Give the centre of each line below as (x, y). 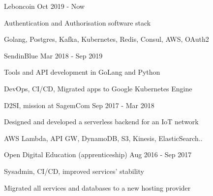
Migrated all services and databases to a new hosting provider (97, 187)
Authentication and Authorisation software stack (77, 22)
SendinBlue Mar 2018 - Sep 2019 (53, 55)
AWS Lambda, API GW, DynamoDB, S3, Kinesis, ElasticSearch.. (103, 138)
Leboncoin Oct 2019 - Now (44, 6)
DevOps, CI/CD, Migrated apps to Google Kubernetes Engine (98, 88)
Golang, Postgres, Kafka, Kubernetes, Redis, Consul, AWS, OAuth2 (106, 39)
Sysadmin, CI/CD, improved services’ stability (74, 171)
